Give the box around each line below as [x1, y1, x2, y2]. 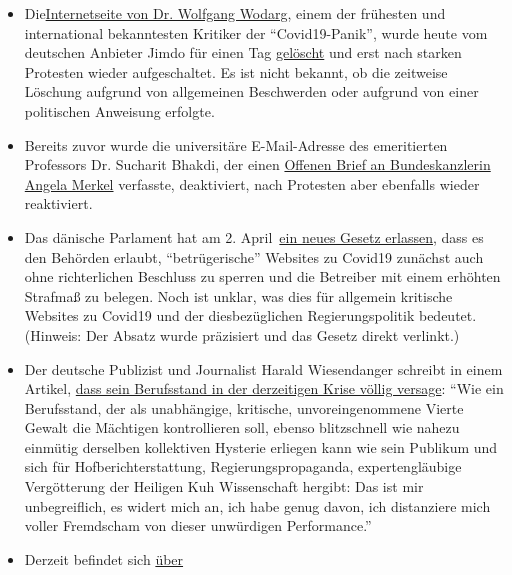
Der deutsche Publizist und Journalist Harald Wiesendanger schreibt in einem [24, 358, 503, 379]
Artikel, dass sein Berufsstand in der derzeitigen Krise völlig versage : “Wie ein [24, 378, 504, 399]
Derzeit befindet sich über [24, 548, 184, 569]
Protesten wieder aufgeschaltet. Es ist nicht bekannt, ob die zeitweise [24, 61, 448, 82]
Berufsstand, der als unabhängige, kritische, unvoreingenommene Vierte [24, 397, 464, 418]
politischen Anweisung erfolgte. [24, 100, 215, 121]
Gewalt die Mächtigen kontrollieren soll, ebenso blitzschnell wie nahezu [24, 417, 460, 438]
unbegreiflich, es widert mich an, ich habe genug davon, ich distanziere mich [24, 495, 491, 516]
